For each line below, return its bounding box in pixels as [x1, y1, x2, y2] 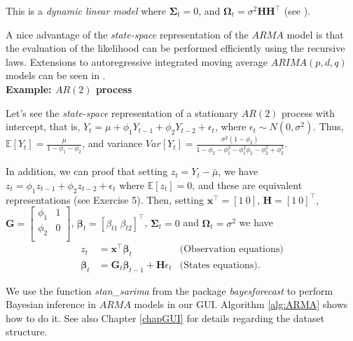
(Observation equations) [179, 244, 284, 255]
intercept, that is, [6, 119, 81, 134]
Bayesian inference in [6, 297, 97, 312]
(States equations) [179, 260, 258, 270]
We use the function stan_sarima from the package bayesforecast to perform [6, 283, 333, 298]
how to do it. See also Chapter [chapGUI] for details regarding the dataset [6, 310, 325, 325]
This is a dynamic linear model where [6, 4, 166, 18]
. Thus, [313, 119, 344, 134]
